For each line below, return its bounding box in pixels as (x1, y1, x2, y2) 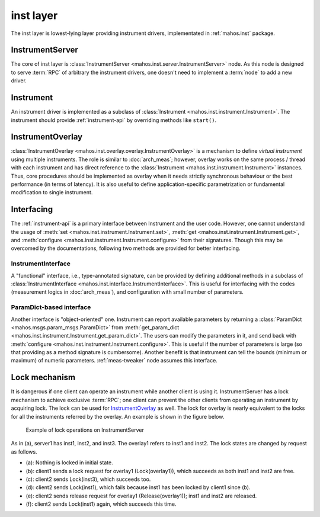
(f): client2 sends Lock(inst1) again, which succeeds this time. (25, 500, 177, 508)
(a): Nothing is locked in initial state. (25, 459, 113, 466)
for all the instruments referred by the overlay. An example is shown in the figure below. (11, 413, 225, 420)
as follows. (11, 448, 38, 455)
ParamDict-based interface (11, 303, 91, 312)
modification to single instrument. (11, 189, 93, 196)
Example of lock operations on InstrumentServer (25, 426, 145, 433)
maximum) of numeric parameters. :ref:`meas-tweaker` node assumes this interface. (11, 357, 217, 364)
